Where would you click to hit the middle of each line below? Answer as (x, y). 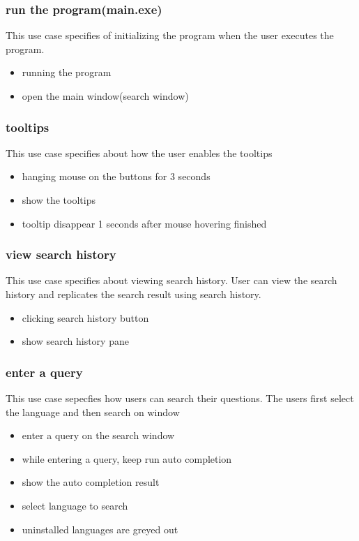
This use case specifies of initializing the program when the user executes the (170, 35)
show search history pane (75, 341)
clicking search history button (85, 317)
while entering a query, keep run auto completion (127, 458)
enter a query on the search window (98, 435)
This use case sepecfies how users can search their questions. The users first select (180, 398)
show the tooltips (59, 200)
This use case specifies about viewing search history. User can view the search (171, 280)
